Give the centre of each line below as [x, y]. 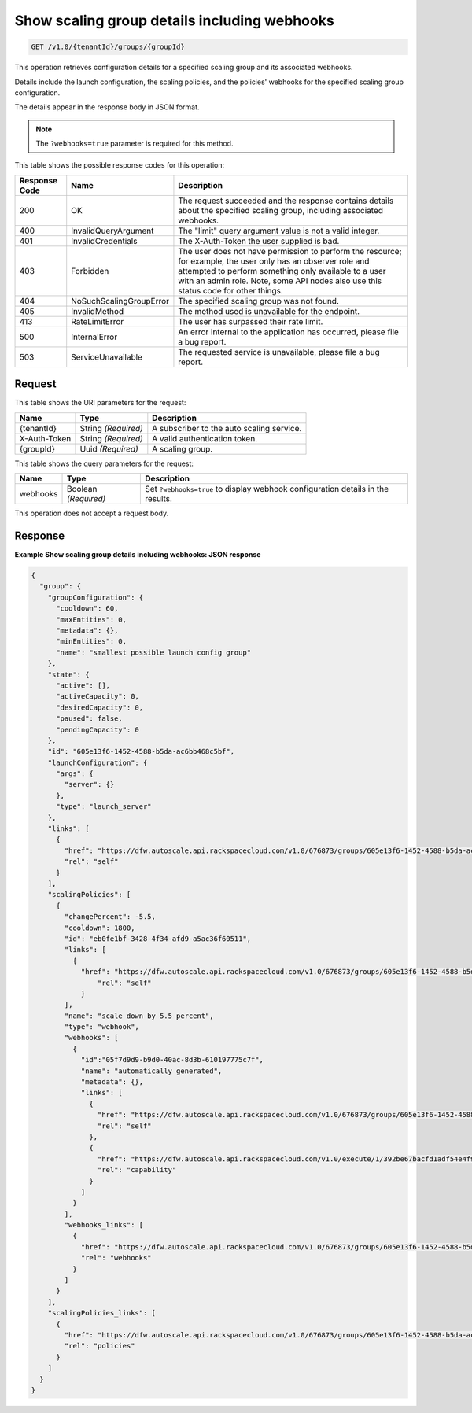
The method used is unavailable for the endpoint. [269, 311]
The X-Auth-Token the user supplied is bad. [259, 241]
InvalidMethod [98, 311]
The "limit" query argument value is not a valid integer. [279, 231]
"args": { [75, 774]
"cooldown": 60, [87, 609]
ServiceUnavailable [107, 356]
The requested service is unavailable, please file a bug [279, 352]
